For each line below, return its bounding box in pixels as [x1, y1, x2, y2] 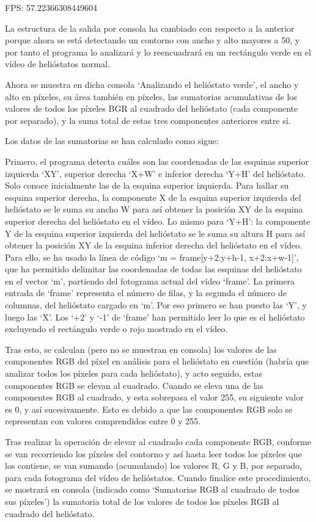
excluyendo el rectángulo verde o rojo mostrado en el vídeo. [5, 322, 228, 335]
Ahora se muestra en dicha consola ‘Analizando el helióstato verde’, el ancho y [5, 78, 299, 90]
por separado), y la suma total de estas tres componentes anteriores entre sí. [5, 114, 291, 126]
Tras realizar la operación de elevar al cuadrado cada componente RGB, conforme [5, 435, 311, 448]
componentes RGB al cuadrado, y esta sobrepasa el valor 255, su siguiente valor [5, 391, 304, 404]
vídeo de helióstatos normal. [5, 57, 110, 70]
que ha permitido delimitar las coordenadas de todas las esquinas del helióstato [5, 263, 302, 275]
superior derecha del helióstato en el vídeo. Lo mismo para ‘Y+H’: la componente [5, 214, 310, 227]
